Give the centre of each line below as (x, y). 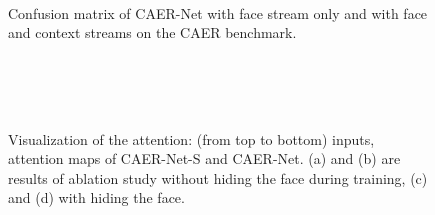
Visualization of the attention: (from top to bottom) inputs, (191, 138)
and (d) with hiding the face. (96, 197)
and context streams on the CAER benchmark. (152, 32)
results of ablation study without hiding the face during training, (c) (218, 177)
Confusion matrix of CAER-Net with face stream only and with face (218, 12)
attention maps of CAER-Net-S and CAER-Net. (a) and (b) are (204, 158)
